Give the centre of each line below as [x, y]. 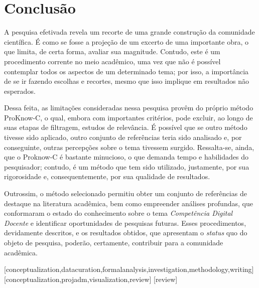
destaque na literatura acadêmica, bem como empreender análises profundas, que [128, 203]
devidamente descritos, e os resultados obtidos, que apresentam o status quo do [126, 233]
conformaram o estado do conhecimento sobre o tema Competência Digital [118, 213]
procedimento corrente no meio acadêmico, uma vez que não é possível [112, 61]
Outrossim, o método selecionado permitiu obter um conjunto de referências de [125, 193]
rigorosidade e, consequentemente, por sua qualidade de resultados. [107, 176]
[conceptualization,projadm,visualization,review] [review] [91, 279]
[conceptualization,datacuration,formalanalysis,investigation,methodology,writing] [129, 269]
